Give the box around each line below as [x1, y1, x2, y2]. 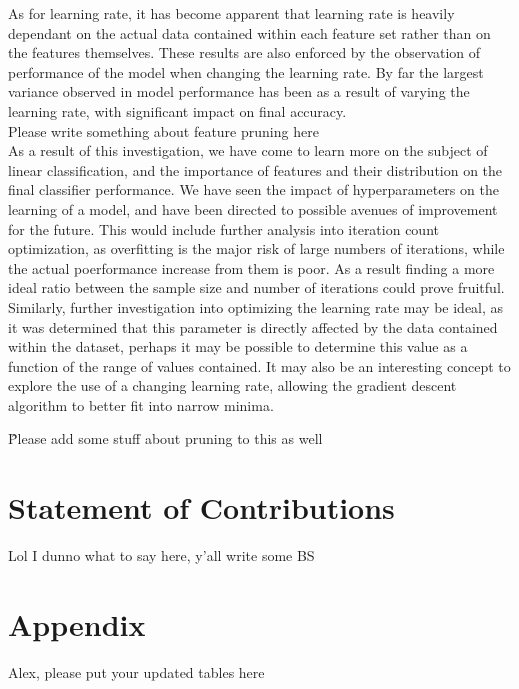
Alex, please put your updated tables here [8, 661, 265, 682]
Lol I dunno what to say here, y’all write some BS [8, 545, 315, 566]
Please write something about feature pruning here [8, 120, 319, 141]
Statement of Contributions [8, 487, 395, 528]
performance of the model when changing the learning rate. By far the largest [8, 61, 484, 82]
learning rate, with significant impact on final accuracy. [8, 100, 347, 121]
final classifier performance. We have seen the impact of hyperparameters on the [8, 179, 499, 200]
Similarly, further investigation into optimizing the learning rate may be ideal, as [8, 296, 504, 317]
